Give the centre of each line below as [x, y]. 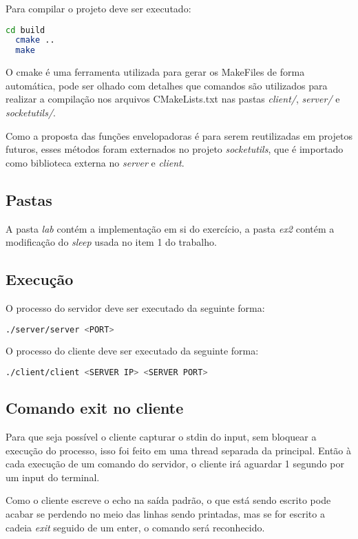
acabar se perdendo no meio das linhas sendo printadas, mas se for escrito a [165, 514]
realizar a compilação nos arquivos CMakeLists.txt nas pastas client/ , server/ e [173, 99]
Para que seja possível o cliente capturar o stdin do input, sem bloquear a [161, 437]
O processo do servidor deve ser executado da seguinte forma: [135, 307]
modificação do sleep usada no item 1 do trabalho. [111, 242]
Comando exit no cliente [95, 408]
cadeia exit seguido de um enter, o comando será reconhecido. [135, 527]
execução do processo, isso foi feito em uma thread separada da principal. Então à [178, 450]
